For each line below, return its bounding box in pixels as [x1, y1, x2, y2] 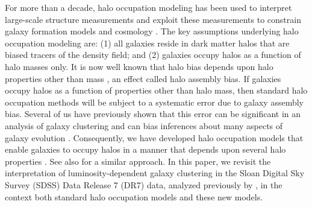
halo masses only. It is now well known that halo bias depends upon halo [5, 60, 273, 72]
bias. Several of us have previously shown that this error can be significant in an [5, 107, 301, 120]
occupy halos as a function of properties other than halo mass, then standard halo [5, 84, 308, 97]
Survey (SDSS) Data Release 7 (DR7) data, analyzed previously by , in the [5, 178, 282, 191]
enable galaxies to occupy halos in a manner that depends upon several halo [5, 143, 286, 156]
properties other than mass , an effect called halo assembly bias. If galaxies [5, 72, 281, 84]
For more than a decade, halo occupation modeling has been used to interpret [5, 1, 292, 13]
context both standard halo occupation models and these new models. [5, 190, 263, 203]
